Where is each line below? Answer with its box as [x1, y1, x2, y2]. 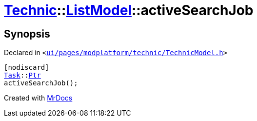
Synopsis [4, 27, 50, 40]
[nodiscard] [4, 63, 49, 72]
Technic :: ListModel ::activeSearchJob [4, 2, 254, 19]
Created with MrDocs [4, 94, 73, 102]
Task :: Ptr [4, 71, 41, 80]
